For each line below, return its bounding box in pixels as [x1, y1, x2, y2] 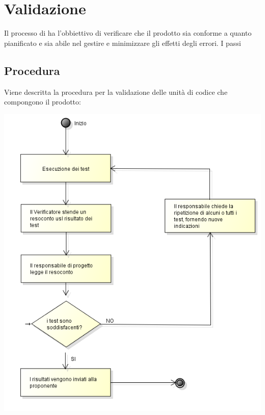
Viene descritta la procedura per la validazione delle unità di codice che [4, 86, 228, 97]
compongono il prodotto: [4, 96, 81, 107]
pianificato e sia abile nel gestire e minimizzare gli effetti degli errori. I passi [4, 37, 241, 48]
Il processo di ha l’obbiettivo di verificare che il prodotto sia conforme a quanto [4, 28, 252, 38]
